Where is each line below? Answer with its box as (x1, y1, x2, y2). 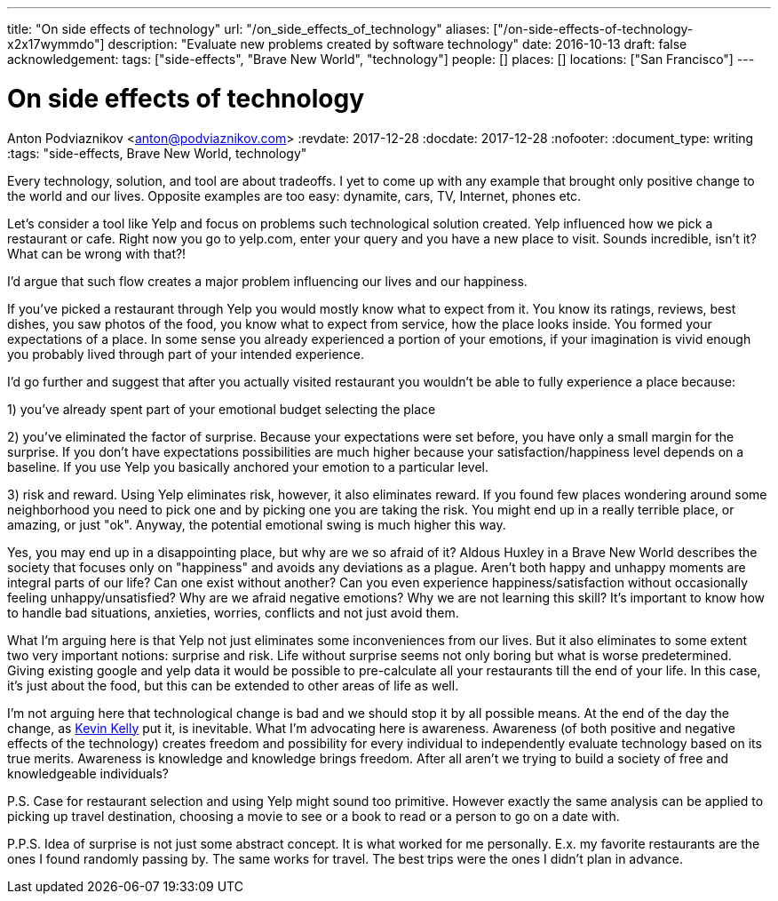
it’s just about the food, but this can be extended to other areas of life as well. (7, 677, 459, 693)
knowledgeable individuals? (7, 765, 170, 781)
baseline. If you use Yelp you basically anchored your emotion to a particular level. (7, 458, 489, 474)
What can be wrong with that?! (7, 245, 187, 261)
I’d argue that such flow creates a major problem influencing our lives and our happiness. (7, 273, 528, 289)
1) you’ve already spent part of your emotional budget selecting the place (7, 401, 436, 417)
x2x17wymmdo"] (7, 36, 105, 52)
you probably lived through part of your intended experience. (7, 346, 365, 362)
